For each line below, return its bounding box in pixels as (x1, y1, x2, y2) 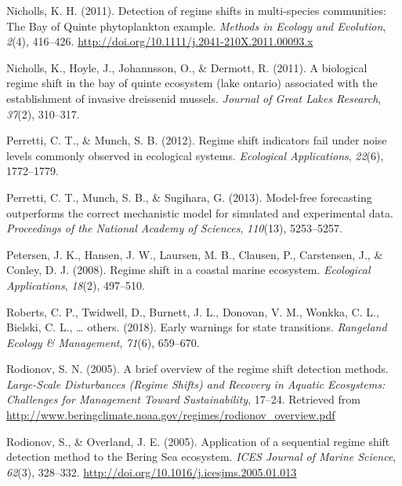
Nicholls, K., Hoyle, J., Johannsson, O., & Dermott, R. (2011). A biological (6, 59, 368, 75)
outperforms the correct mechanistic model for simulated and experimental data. (6, 204, 393, 221)
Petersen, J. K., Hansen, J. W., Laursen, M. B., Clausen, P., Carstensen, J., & (6, 246, 383, 262)
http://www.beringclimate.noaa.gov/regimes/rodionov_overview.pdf (6, 407, 335, 423)
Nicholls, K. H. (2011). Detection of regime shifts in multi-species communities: (6, 2, 386, 18)
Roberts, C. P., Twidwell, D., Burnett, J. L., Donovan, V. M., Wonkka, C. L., (6, 303, 379, 320)
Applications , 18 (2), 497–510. (6, 276, 145, 293)
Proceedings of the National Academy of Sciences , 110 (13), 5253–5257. (6, 220, 342, 236)
